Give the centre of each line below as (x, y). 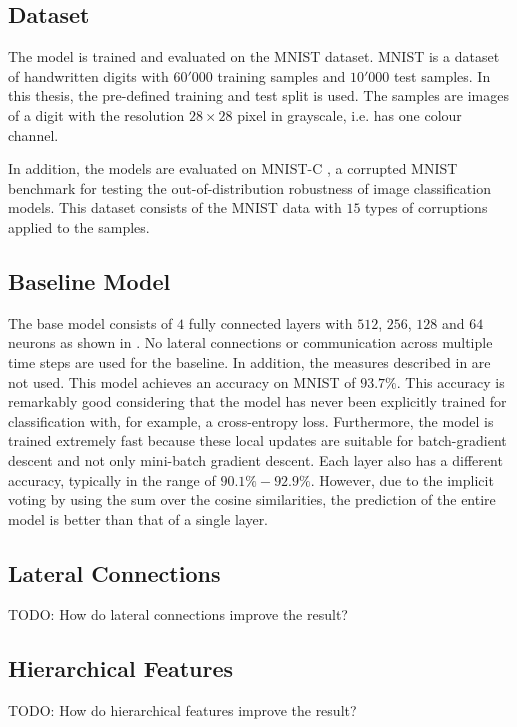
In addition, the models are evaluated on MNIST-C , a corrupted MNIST (233, 168)
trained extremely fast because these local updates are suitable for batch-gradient (257, 440)
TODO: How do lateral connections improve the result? (178, 614)
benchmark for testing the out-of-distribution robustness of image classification (249, 187)
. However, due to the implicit (402, 479)
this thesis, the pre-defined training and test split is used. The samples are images (258, 95)
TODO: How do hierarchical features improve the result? (182, 710)
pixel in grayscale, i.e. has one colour (349, 114)
